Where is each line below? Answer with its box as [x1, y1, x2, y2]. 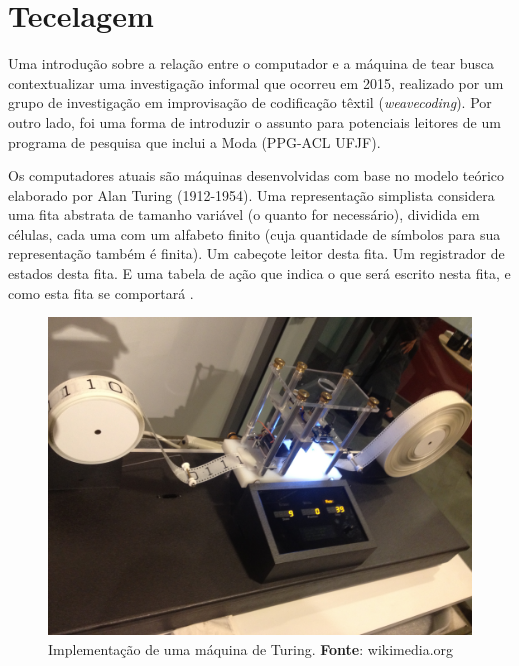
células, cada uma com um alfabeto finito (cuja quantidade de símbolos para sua [8, 223, 501, 244]
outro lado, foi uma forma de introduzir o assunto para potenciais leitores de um [8, 111, 501, 132]
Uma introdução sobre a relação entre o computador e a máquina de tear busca [8, 53, 495, 74]
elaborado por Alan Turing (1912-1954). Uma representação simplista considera [8, 184, 495, 205]
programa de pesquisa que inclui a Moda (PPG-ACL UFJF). [8, 131, 381, 152]
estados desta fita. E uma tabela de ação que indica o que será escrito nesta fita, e [8, 263, 511, 284]
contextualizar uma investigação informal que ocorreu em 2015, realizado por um [8, 72, 504, 93]
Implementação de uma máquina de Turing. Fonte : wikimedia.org [48, 638, 454, 659]
